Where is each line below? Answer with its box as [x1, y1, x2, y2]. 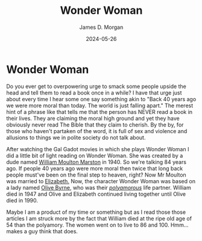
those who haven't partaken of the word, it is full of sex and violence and [6, 127, 188, 134]
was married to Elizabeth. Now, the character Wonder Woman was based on [6, 177, 196, 184]
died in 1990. [6, 196, 38, 204]
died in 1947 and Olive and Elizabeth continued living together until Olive [6, 190, 186, 198]
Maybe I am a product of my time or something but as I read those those [6, 208, 186, 216]
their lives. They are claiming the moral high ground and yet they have [6, 114, 180, 122]
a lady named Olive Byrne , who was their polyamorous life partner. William [6, 184, 191, 191]
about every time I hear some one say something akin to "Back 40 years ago [6, 95, 197, 102]
